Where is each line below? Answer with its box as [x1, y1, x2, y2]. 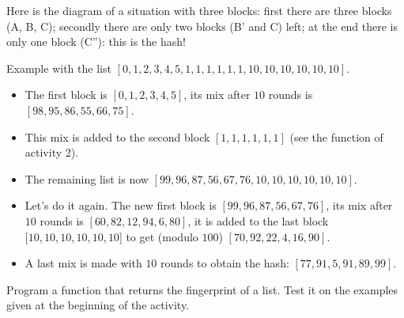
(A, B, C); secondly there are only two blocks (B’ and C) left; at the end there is [6, 17, 398, 34]
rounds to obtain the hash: [160, 255, 289, 271]
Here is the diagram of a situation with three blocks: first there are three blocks [6, 2, 392, 18]
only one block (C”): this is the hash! [6, 33, 186, 50]
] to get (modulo [119, 228, 198, 244]
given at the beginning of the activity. [6, 297, 190, 313]
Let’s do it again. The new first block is [25, 197, 217, 214]
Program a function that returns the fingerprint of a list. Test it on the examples [6, 281, 398, 297]
